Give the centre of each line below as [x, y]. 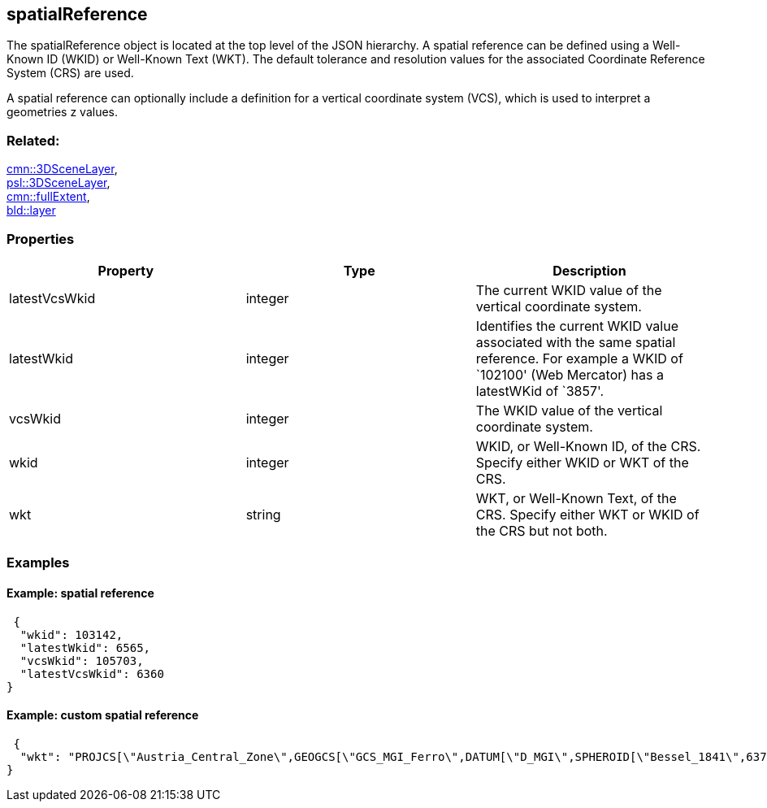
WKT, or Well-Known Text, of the [576, 498]
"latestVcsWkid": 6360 [92, 673]
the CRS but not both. [542, 530]
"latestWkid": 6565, [85, 647]
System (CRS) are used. [70, 73]
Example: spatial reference [80, 593]
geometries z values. [63, 112]
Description [589, 270]
